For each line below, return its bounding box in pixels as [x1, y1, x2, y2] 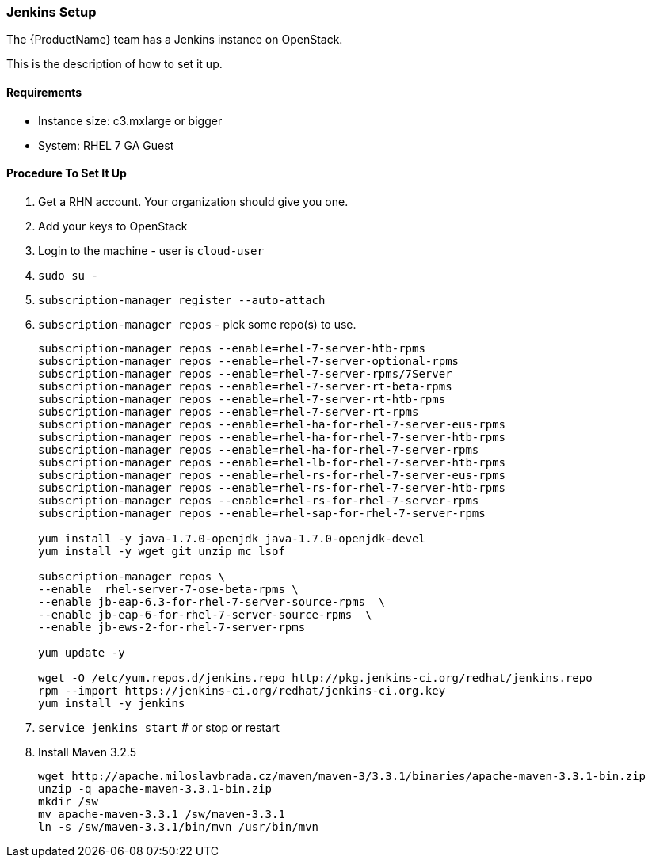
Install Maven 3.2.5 [38, 744, 136, 759]
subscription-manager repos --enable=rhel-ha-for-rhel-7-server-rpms [38, 443, 479, 456]
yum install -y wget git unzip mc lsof [38, 544, 285, 558]
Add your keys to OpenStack [38, 219, 188, 233]
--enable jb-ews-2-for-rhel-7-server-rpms [38, 620, 306, 634]
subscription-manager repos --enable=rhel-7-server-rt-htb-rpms [38, 392, 446, 405]
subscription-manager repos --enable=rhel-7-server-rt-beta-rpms [38, 379, 452, 393]
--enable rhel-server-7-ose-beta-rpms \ [38, 582, 299, 596]
